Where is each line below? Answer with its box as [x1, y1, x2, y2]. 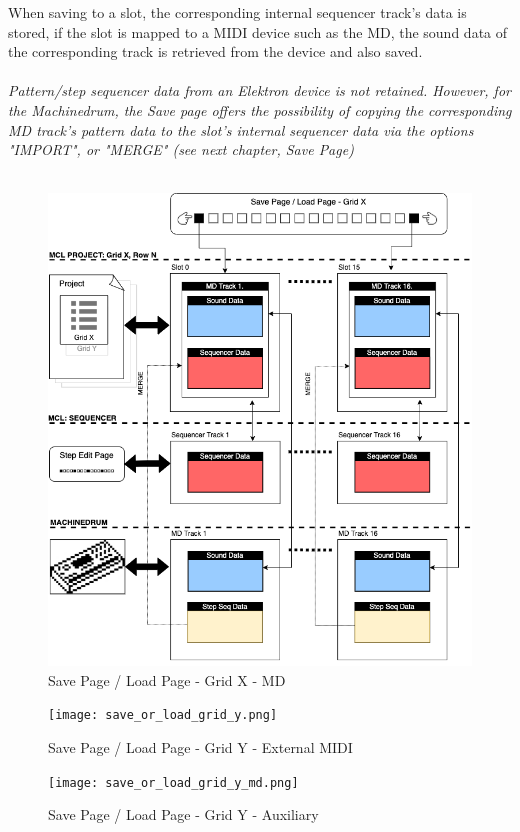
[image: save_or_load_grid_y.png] [48, 708, 278, 723]
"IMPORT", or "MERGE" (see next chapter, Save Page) [8, 139, 354, 160]
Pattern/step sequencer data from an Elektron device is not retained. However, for [8, 80, 511, 101]
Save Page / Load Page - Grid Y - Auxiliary [48, 804, 319, 825]
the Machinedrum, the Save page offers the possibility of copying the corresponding [8, 99, 512, 120]
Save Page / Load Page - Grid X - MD [48, 669, 286, 690]
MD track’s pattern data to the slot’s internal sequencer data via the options [8, 119, 474, 140]
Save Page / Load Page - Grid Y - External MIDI [48, 737, 353, 758]
